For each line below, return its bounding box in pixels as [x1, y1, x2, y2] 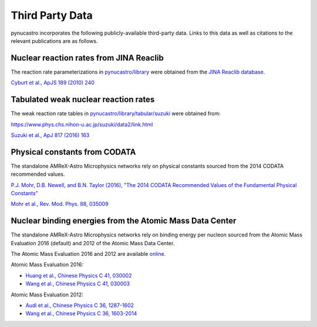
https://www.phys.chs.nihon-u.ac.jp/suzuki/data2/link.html [11, 121, 153, 128]
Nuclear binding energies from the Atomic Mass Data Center [11, 216, 237, 226]
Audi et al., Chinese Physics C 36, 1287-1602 [25, 302, 134, 309]
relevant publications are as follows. [11, 37, 98, 44]
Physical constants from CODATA [11, 147, 136, 157]
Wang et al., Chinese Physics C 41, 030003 [25, 280, 130, 288]
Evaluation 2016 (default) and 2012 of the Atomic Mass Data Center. [11, 239, 175, 246]
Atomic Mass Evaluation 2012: [11, 291, 83, 298]
